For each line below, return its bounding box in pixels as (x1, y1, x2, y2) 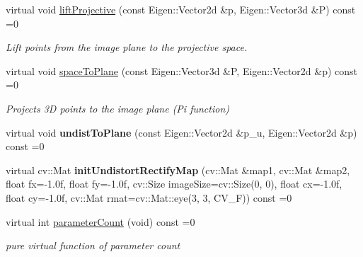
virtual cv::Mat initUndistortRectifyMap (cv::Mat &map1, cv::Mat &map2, (6, 162, 350, 177)
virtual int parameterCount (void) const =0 (6, 214, 195, 229)
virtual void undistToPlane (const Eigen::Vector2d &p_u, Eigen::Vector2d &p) (6, 125, 357, 139)
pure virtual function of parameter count (6, 238, 180, 253)
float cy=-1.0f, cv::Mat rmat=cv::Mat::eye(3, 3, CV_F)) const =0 (6, 190, 292, 205)
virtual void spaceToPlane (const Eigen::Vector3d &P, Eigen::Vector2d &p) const (6, 63, 358, 78)
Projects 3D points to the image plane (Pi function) (6, 101, 229, 115)
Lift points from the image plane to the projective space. (6, 40, 248, 55)
